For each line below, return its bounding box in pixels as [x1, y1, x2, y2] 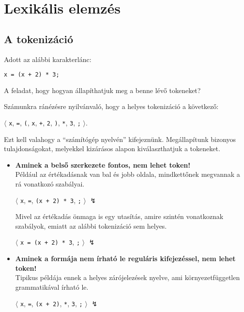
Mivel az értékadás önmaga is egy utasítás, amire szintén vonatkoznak [15, 211, 224, 221]
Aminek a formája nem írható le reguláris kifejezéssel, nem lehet [15, 253, 236, 264]
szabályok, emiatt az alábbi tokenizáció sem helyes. [15, 220, 167, 231]
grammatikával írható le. [15, 281, 89, 292]
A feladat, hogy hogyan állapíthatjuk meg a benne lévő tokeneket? [4, 85, 201, 95]
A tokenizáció [4, 31, 73, 46]
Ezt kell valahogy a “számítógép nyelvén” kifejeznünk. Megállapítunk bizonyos [4, 134, 236, 144]
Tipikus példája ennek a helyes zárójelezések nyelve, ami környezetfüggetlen [15, 272, 240, 282]
